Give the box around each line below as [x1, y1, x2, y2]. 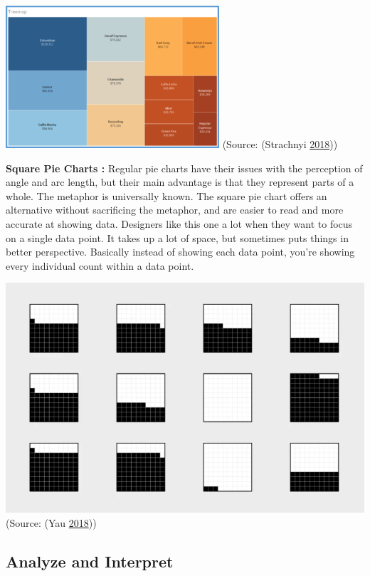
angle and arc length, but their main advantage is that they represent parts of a [6, 174, 354, 189]
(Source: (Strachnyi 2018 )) [222, 137, 338, 151]
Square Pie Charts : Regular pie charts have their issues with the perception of [6, 160, 363, 175]
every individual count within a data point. [6, 258, 194, 273]
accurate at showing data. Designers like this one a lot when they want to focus [6, 216, 353, 231]
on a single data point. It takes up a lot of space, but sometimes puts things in [6, 230, 349, 245]
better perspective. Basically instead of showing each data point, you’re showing [6, 244, 355, 259]
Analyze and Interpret [6, 550, 174, 572]
